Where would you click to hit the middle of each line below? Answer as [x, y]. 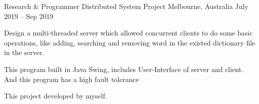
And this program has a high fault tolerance [72, 79]
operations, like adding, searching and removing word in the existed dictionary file [130, 42]
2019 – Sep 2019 [29, 16]
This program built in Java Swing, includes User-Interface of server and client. [124, 69]
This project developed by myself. [56, 96]
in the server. [24, 52]
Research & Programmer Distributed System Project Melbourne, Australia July [126, 6]
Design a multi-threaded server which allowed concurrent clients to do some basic [129, 33]
